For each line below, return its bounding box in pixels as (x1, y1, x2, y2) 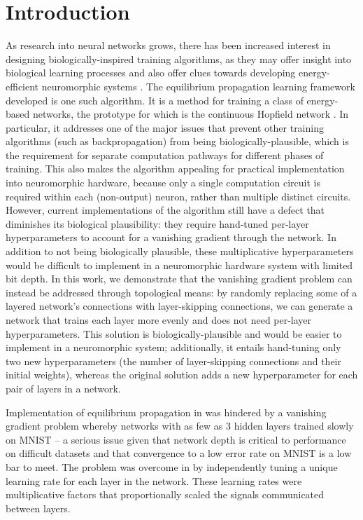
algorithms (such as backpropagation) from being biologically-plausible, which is (6, 134, 349, 149)
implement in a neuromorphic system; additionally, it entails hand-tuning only (6, 340, 341, 355)
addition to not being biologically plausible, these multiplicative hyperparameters (6, 244, 354, 259)
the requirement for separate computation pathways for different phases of (6, 147, 324, 162)
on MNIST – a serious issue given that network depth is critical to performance (6, 432, 346, 446)
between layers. (6, 500, 71, 515)
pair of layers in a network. (6, 381, 121, 395)
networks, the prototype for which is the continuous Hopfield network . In (32, 107, 349, 121)
